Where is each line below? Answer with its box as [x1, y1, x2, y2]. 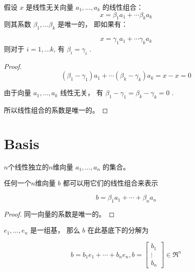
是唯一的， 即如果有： [57, 19, 128, 29]
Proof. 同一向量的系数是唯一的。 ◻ [4, 208, 115, 219]
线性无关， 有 [60, 87, 103, 98]
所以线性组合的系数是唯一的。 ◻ [4, 105, 108, 115]
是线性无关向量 [26, 2, 74, 12]
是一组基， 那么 [30, 225, 80, 235]
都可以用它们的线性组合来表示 [63, 178, 158, 188]
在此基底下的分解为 [87, 225, 149, 235]
